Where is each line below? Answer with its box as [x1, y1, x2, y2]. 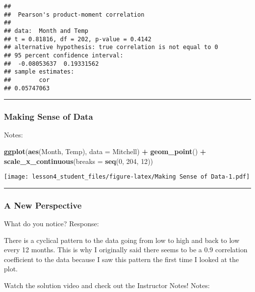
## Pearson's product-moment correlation [4, 11, 145, 18]
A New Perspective [4, 199, 82, 211]
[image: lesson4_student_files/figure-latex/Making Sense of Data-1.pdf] [4, 173, 250, 181]
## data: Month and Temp [4, 27, 88, 34]
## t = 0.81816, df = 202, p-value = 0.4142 [4, 35, 152, 43]
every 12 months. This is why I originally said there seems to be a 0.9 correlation [4, 244, 248, 255]
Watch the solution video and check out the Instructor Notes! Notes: [4, 280, 210, 291]
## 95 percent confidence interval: [4, 52, 124, 59]
